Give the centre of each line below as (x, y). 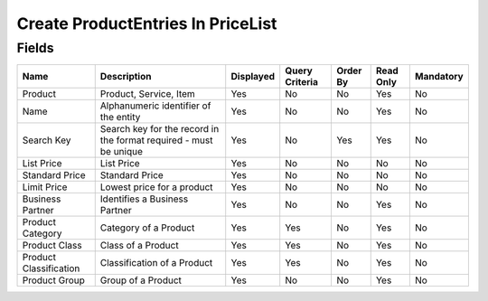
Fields (35, 48)
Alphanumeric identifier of (155, 106)
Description (126, 77)
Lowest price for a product (156, 187)
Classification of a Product (156, 263)
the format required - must (156, 140)
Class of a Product (140, 246)
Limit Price (45, 187)
